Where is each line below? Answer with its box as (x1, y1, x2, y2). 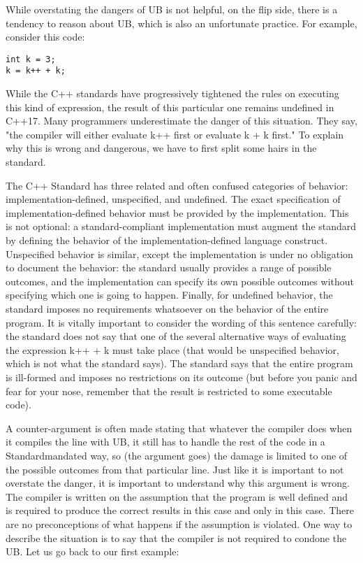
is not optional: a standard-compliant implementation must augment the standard (6, 219, 357, 234)
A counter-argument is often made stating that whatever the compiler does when (6, 420, 353, 435)
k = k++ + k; (6, 66, 66, 76)
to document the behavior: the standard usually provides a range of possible (6, 260, 332, 275)
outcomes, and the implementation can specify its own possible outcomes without (6, 273, 354, 288)
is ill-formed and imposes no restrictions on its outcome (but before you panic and (6, 369, 357, 384)
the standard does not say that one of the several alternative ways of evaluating (6, 329, 346, 343)
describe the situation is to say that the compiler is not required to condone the (6, 530, 347, 545)
